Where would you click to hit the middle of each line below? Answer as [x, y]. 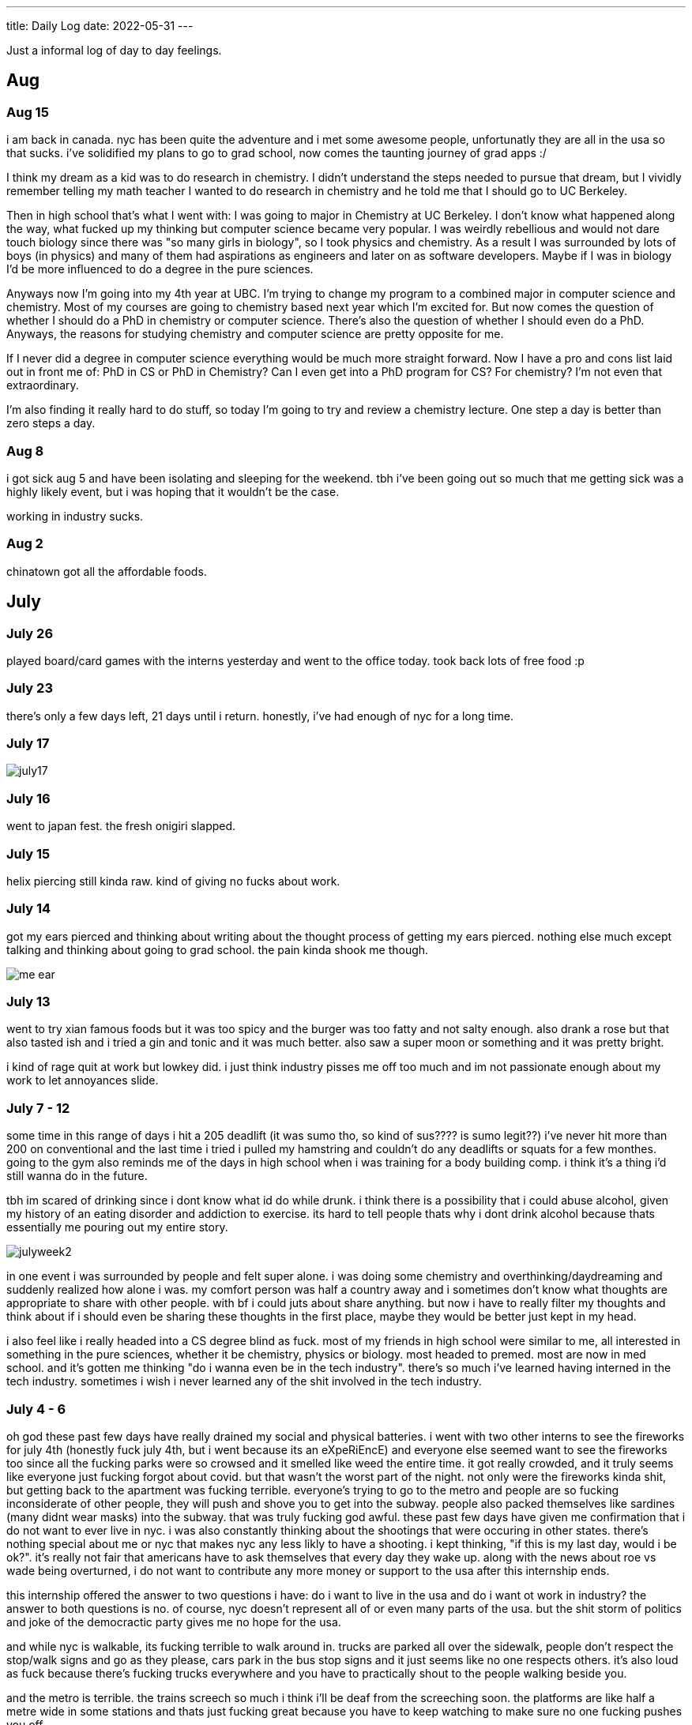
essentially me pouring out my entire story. [117, 1227]
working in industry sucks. [75, 516]
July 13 [28, 1002]
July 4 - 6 [36, 1409]
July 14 [29, 909]
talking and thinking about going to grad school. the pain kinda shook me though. [218, 949]
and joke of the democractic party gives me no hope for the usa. [174, 1622]
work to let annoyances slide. [83, 1080]
